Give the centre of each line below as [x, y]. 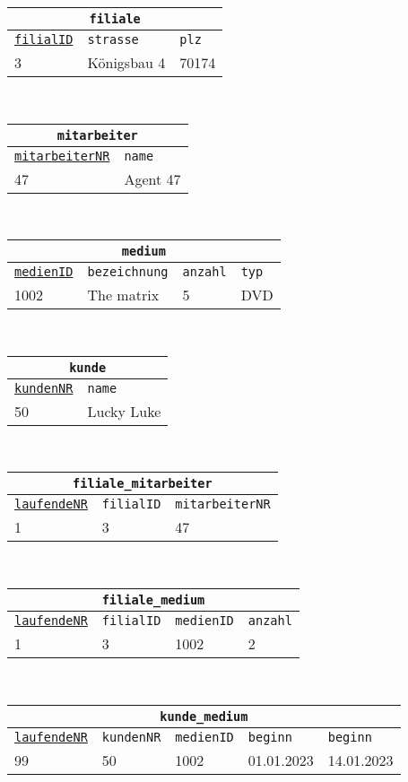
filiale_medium [153, 600]
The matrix [123, 295]
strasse [113, 39]
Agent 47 [152, 178]
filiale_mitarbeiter [143, 484]
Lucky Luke [124, 411]
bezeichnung [128, 272]
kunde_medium [204, 716]
